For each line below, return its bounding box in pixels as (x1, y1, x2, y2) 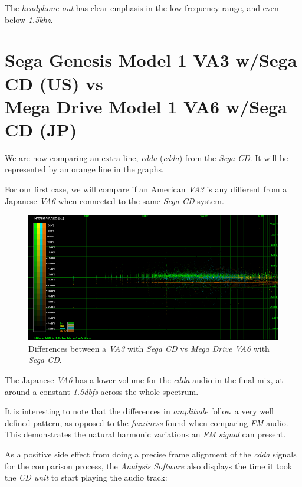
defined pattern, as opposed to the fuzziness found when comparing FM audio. (5, 416, 288, 429)
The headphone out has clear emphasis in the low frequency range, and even (5, 2, 279, 14)
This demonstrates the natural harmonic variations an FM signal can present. (5, 428, 286, 440)
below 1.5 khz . (5, 13, 53, 25)
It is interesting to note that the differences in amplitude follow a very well (5, 405, 274, 417)
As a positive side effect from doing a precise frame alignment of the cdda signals (5, 448, 297, 460)
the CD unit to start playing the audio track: (5, 471, 168, 483)
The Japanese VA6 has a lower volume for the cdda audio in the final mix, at (5, 374, 283, 386)
